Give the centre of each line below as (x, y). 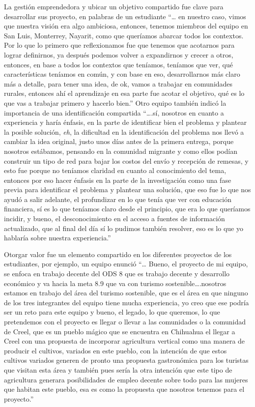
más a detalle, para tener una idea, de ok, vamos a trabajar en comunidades (118, 83)
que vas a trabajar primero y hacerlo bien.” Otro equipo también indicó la (115, 102)
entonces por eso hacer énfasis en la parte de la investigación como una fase (118, 180)
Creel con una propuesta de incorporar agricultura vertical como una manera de (125, 341)
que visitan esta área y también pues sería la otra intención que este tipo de (118, 369)
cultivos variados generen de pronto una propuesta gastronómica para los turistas (126, 360)
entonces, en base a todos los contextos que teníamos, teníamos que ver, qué (119, 64)
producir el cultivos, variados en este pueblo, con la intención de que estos (115, 350)
